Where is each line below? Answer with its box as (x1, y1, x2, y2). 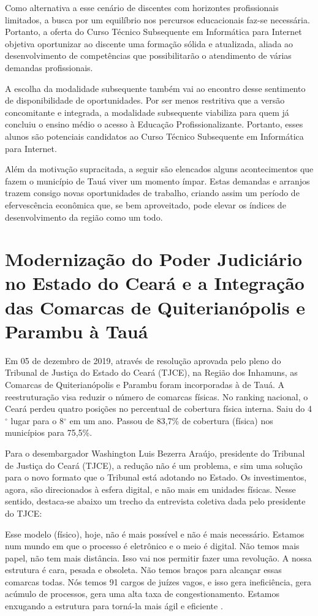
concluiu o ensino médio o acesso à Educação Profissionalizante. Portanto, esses (5, 118, 303, 131)
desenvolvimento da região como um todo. (5, 210, 163, 223)
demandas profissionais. (5, 61, 93, 74)
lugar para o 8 (10, 414, 64, 427)
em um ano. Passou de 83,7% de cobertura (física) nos (69, 414, 273, 427)
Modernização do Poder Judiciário (5, 246, 303, 272)
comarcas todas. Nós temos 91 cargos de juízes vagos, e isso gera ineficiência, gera (5, 575, 312, 588)
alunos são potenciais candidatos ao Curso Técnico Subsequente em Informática (5, 129, 304, 142)
